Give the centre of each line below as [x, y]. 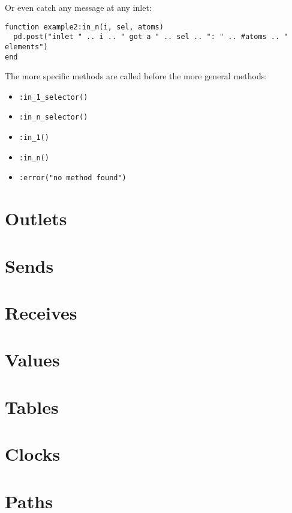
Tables [32, 406]
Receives [41, 313]
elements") [26, 47]
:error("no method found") [73, 178]
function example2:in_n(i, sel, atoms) [84, 27]
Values [32, 360]
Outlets [36, 218]
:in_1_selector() [53, 97]
